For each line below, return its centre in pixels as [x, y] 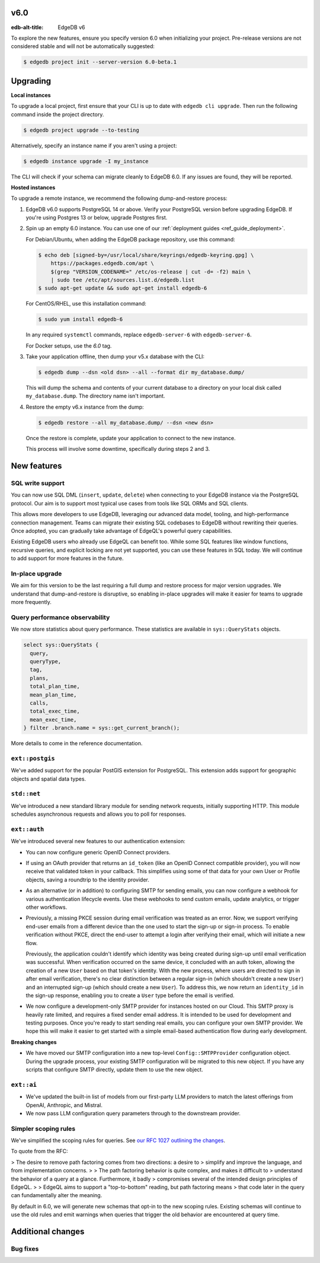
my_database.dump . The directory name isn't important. [95, 396]
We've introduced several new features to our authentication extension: [98, 841]
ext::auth [28, 829]
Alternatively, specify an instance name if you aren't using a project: [94, 145]
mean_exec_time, [53, 720]
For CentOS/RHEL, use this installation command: [86, 304]
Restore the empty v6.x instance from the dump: [85, 407]
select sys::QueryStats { [61, 645]
